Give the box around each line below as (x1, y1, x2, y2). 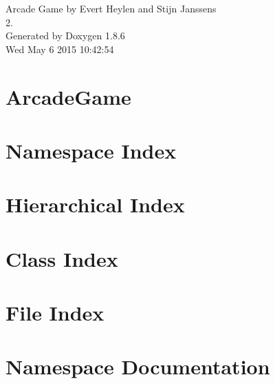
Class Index (5, 244, 118, 272)
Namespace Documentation (5, 352, 270, 381)
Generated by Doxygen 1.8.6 (5, 28, 125, 43)
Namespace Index (5, 136, 177, 164)
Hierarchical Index (5, 190, 185, 219)
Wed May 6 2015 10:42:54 (5, 41, 114, 56)
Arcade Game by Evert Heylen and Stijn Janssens (5, 1, 217, 15)
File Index (5, 299, 104, 327)
